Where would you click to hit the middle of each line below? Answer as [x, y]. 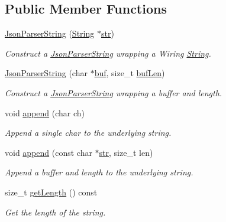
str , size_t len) [126, 152]
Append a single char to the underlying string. [88, 133]
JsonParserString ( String [50, 33]
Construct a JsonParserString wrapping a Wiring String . [108, 53]
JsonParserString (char [46, 73]
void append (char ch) [45, 112]
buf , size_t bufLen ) [130, 73]
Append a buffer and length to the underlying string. [99, 172]
